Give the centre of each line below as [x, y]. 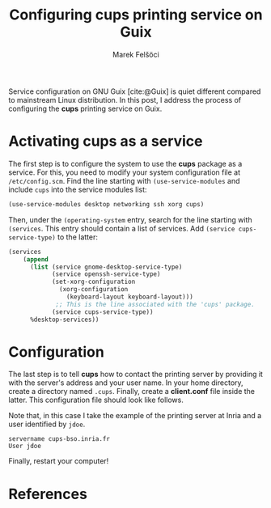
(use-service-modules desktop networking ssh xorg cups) [106, 204]
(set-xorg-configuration [93, 282]
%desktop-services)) [64, 320]
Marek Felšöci [136, 54]
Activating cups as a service [106, 141]
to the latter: [78, 237]
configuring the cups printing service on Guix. [85, 108]
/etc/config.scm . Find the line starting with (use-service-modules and [124, 180]
